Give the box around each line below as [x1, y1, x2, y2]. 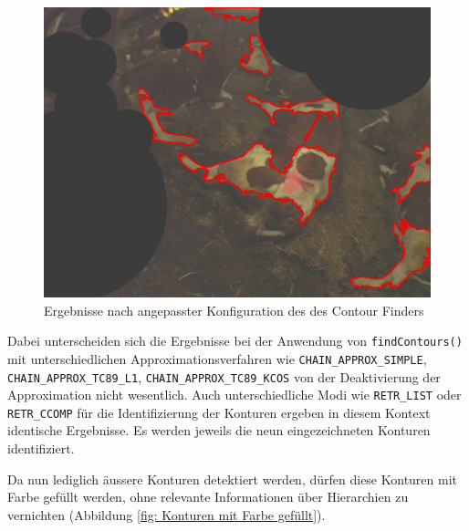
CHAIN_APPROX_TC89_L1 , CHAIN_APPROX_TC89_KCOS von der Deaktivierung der [7, 367, 441, 386]
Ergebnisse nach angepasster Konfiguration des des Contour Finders [44, 300, 424, 319]
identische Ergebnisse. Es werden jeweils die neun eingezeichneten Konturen [7, 421, 431, 440]
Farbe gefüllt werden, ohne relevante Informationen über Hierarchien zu [7, 487, 409, 506]
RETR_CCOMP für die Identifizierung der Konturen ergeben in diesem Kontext [7, 402, 431, 422]
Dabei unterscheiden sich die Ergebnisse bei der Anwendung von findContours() [7, 331, 463, 350]
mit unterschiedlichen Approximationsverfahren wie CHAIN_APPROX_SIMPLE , [7, 349, 427, 368]
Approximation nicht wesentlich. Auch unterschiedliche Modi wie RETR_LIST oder [7, 385, 462, 404]
